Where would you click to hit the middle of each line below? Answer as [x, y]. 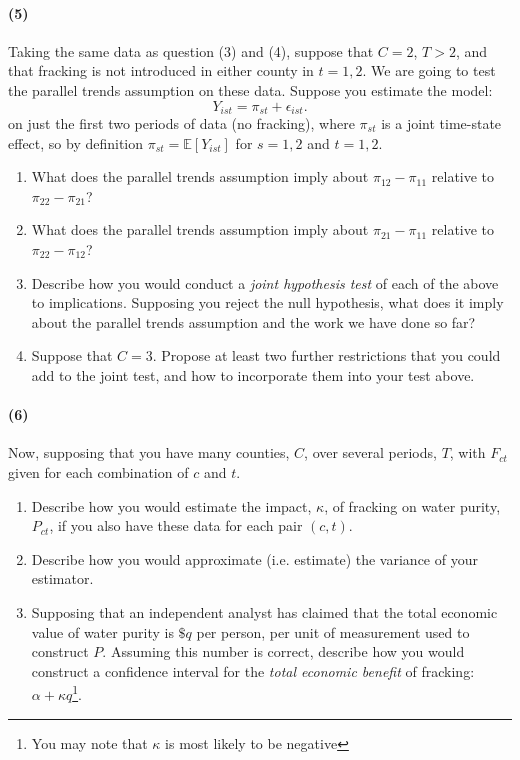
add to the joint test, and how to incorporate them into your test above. [253, 374]
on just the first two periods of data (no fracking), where [181, 123]
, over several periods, [370, 452]
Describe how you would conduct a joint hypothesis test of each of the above [265, 282]
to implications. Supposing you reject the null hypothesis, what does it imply [267, 302]
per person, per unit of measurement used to [333, 631]
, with [467, 452]
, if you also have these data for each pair [176, 525]
